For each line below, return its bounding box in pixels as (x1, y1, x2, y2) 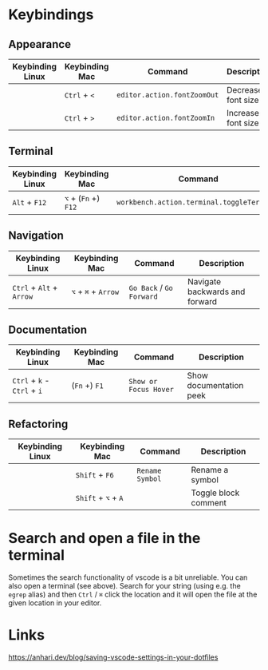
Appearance (8, 38, 72, 51)
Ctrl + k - (12, 375, 50, 387)
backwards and (187, 286, 246, 297)
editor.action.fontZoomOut (116, 90, 219, 99)
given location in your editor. (8, 598, 102, 608)
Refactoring (8, 417, 69, 430)
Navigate (187, 276, 222, 287)
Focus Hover (128, 385, 174, 394)
